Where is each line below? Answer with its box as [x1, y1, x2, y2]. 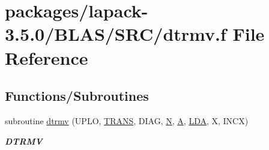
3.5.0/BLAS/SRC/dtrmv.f [5, 22, 226, 46]
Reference [5, 45, 88, 70]
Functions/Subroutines [5, 86, 149, 105]
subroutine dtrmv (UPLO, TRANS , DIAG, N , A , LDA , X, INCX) [5, 114, 249, 127]
